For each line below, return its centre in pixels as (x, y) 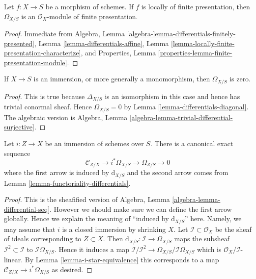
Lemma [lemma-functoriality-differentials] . (67, 183)
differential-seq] (27, 209)
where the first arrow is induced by (57, 172)
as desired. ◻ (72, 269)
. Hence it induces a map (92, 249)
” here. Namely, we (213, 218)
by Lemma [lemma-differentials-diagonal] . (186, 107)
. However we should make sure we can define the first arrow (141, 209)
